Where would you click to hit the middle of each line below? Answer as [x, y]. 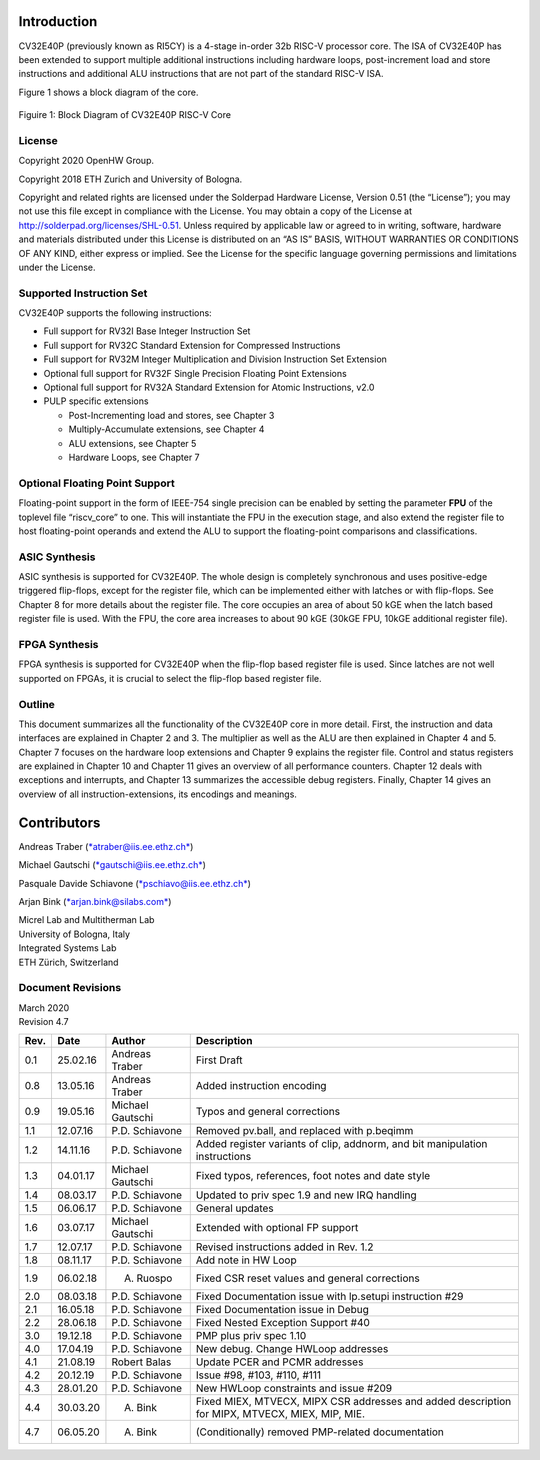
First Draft [219, 1060]
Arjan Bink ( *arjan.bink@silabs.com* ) [95, 901]
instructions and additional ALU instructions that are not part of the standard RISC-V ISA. [201, 74]
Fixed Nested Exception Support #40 [282, 1323]
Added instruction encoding [261, 1086]
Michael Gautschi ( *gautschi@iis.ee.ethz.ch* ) [112, 865]
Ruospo [154, 1278]
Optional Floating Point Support [96, 483]
